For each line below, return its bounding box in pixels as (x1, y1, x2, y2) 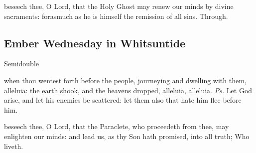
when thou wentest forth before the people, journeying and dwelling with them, (4, 75, 247, 85)
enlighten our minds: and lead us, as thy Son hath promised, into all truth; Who (4, 131, 250, 141)
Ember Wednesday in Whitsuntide (4, 35, 186, 50)
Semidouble (4, 58, 39, 69)
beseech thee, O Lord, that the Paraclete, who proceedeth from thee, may (4, 121, 229, 132)
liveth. (4, 141, 23, 151)
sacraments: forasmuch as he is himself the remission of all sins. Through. (4, 10, 228, 21)
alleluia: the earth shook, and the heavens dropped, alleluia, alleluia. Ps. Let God (4, 85, 253, 95)
